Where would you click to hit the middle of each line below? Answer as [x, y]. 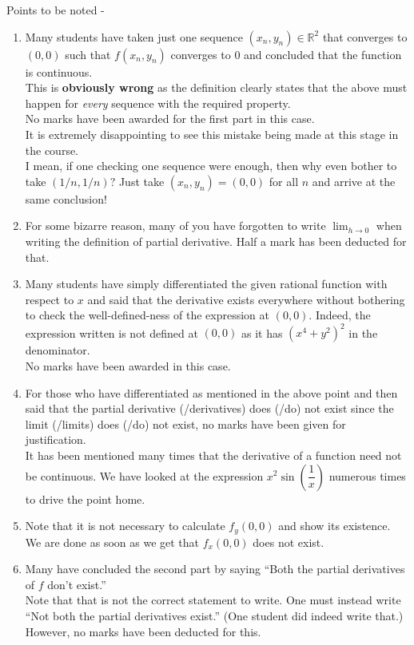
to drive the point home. [85, 499]
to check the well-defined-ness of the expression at [147, 315]
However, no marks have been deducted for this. [143, 631]
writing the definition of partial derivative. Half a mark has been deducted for [216, 241]
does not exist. [289, 542]
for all [284, 181]
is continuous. [59, 71]
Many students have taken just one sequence [134, 36]
